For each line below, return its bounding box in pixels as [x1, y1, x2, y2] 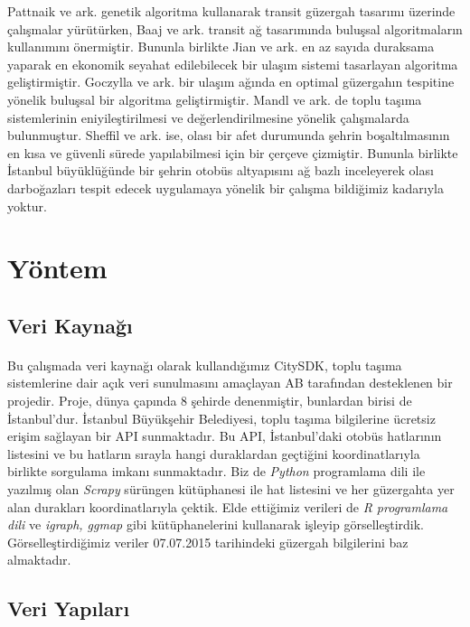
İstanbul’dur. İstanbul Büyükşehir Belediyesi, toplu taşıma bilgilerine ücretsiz [7, 408, 436, 427]
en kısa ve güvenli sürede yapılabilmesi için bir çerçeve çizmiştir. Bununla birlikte [7, 143, 458, 162]
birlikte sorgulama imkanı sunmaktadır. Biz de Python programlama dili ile [7, 462, 426, 481]
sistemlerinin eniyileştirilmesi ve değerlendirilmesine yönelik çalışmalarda [7, 108, 409, 126]
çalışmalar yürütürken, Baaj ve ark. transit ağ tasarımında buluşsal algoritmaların [7, 19, 463, 38]
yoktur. [7, 196, 48, 215]
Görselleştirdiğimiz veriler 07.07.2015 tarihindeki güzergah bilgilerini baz [7, 532, 409, 551]
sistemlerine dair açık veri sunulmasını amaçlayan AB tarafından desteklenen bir [7, 373, 453, 392]
